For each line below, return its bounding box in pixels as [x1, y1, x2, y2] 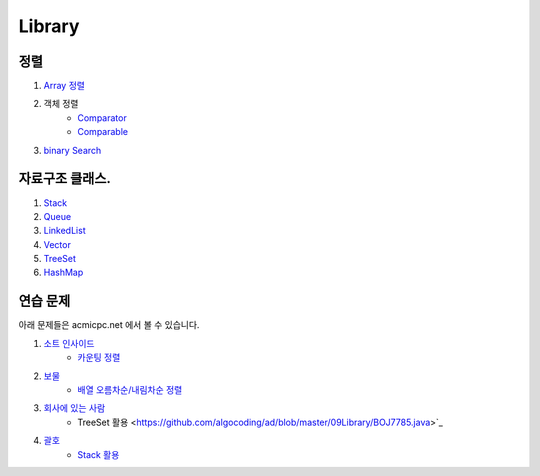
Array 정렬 [43, 80, 85, 92]
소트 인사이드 [43, 337, 95, 349]
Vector [43, 238, 72, 250]
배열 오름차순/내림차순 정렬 [77, 383, 183, 395]
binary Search [43, 144, 102, 156]
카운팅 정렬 [77, 351, 121, 364]
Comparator [77, 111, 127, 124]
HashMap [43, 266, 84, 279]
